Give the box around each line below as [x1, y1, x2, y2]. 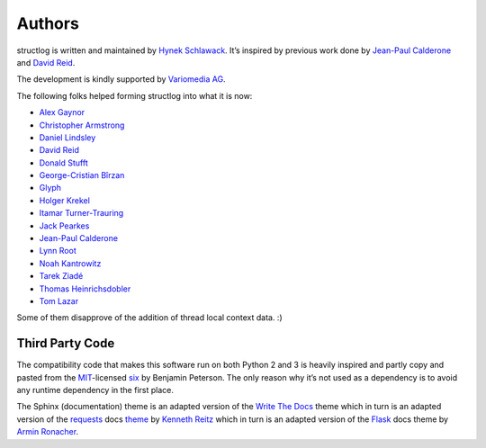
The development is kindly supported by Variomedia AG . [16, 74, 226, 85]
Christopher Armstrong [39, 120, 125, 130]
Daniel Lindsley [39, 131, 96, 143]
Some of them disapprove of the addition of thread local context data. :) [16, 312, 283, 323]
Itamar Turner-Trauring [39, 208, 124, 219]
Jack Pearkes [39, 220, 90, 231]
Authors [16, 13, 80, 33]
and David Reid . [16, 57, 76, 67]
